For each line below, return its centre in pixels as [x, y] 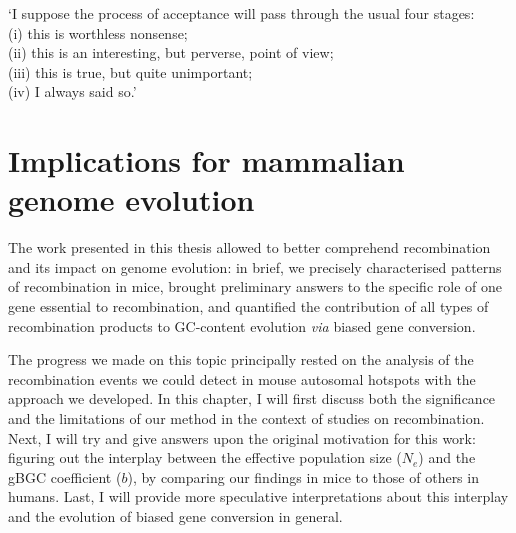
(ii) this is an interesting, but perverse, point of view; [171, 52]
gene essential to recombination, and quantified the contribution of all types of [248, 306]
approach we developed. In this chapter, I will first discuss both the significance [252, 398]
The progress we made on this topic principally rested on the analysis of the [241, 359]
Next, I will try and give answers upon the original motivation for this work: [242, 437]
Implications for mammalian [206, 160]
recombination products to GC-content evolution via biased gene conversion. [242, 325]
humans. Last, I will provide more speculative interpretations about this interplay [258, 496]
